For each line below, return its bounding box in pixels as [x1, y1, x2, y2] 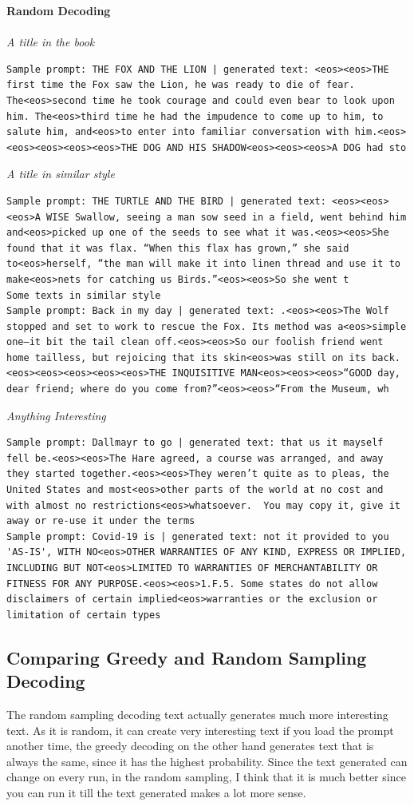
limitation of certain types [6, 609, 161, 621]
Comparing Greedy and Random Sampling [6, 645, 367, 669]
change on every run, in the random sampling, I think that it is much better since [6, 768, 406, 785]
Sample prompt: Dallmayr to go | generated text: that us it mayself [6, 437, 384, 449]
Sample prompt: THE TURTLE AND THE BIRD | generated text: [6, 195, 326, 207]
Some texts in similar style [6, 289, 161, 301]
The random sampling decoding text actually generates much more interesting [6, 705, 388, 722]
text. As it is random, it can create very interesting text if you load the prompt [6, 721, 394, 738]
